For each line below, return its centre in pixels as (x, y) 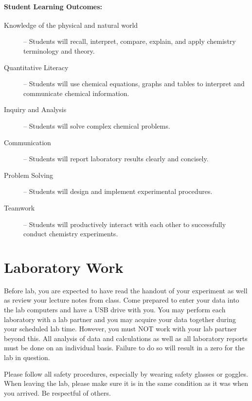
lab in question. (27, 357)
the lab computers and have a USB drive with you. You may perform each (115, 310)
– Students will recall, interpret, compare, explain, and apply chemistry (130, 41)
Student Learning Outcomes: (53, 6)
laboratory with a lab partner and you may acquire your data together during (120, 319)
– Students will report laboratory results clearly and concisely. (116, 159)
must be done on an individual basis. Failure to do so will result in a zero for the (124, 348)
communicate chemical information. (76, 93)
